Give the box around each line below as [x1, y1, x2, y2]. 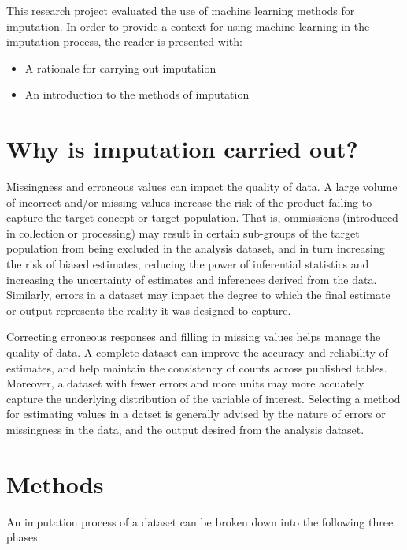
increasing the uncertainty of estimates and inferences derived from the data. [6, 271, 377, 287]
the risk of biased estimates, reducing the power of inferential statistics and [6, 256, 369, 272]
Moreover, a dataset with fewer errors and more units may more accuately [6, 375, 364, 391]
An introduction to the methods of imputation [24, 86, 250, 103]
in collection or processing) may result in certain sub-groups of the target [6, 224, 360, 241]
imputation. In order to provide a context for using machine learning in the [6, 17, 370, 34]
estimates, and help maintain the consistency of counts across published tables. [6, 359, 387, 376]
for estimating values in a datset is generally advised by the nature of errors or [6, 406, 386, 422]
